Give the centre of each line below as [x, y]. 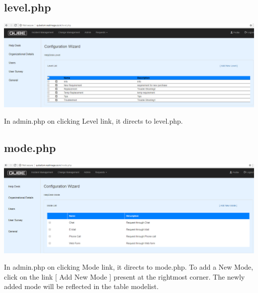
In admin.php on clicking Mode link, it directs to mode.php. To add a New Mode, [129, 267]
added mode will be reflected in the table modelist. [81, 286]
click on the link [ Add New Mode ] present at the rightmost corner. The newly [125, 276]
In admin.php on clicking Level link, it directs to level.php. [94, 121]
